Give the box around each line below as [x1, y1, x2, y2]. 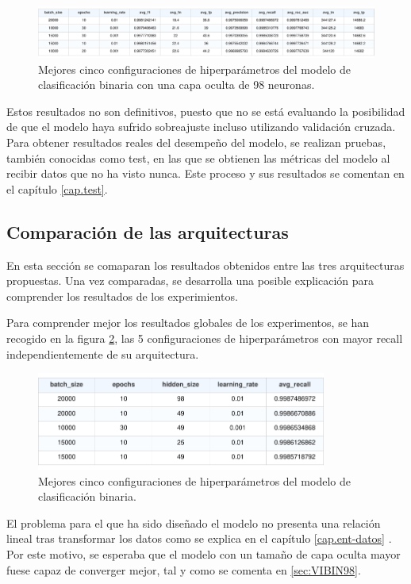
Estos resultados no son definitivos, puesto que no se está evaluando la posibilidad [6, 102, 405, 119]
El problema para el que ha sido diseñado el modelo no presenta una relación [6, 514, 381, 531]
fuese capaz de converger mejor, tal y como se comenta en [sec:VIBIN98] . [6, 561, 361, 578]
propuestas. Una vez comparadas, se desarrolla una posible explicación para [6, 272, 375, 289]
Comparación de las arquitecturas [6, 219, 289, 244]
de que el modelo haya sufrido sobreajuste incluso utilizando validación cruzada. [6, 118, 396, 135]
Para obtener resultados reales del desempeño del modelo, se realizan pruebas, [6, 133, 386, 150]
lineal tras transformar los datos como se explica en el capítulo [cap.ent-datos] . [6, 530, 392, 547]
